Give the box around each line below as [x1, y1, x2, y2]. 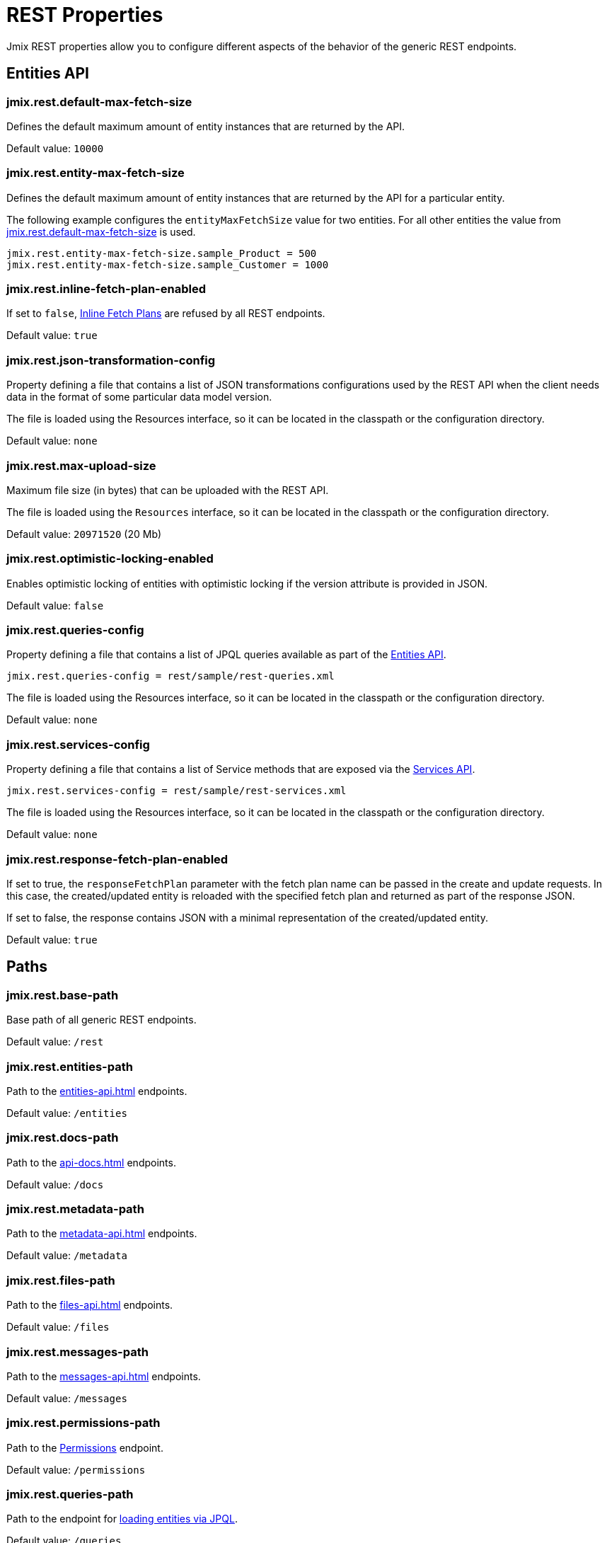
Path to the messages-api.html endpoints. [6, 1370, 201, 1382]
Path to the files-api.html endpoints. [6, 1299, 173, 1312]
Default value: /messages [6, 1392, 127, 1404]
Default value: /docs [6, 1178, 104, 1191]
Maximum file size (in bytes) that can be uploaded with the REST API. [6, 483, 329, 496]
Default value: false [6, 599, 104, 612]
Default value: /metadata [6, 1249, 127, 1262]
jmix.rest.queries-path [6, 1487, 134, 1502]
